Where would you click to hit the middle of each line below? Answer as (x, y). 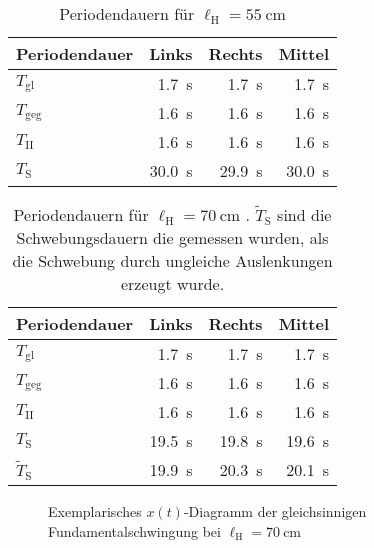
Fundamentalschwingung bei (134, 530)
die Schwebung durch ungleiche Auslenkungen (172, 260)
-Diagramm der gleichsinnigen (275, 511)
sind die (304, 214)
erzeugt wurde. (172, 283)
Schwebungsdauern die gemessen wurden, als (172, 237)
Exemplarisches (95, 511)
